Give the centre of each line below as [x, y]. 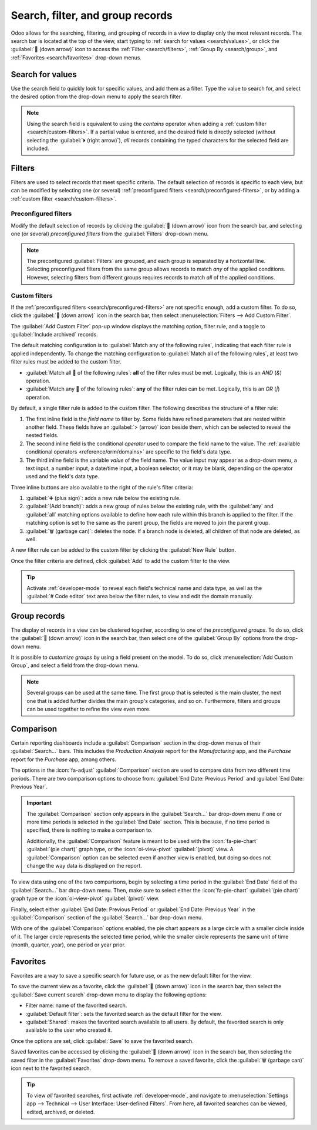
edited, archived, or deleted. [61, 1112]
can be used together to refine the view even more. [89, 709]
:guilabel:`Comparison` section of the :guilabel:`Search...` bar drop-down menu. [107, 917]
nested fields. [42, 435]
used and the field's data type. [63, 476]
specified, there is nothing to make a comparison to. [90, 830]
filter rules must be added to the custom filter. [66, 362]
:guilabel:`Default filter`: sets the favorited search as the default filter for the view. [124, 1014]
